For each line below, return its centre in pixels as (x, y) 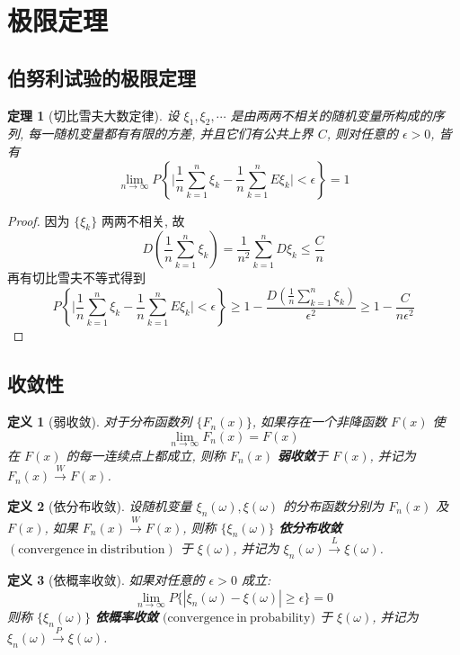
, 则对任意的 (362, 134)
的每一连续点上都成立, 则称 (146, 455)
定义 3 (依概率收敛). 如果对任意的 (106, 579)
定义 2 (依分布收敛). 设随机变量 (100, 505)
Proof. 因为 (39, 220)
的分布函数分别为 (334, 505)
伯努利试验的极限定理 (102, 77)
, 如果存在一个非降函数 (319, 422)
